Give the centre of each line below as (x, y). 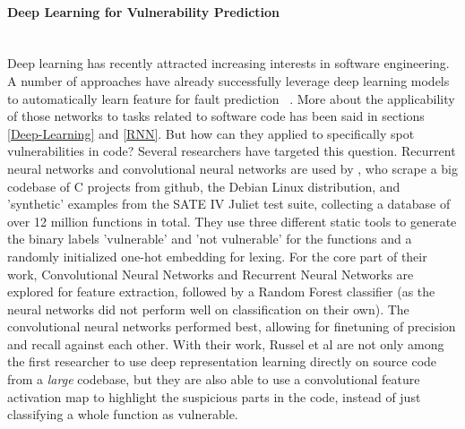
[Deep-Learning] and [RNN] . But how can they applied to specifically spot (211, 133)
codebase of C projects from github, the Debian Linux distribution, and (204, 186)
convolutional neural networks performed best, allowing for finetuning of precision (232, 326)
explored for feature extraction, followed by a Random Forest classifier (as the (221, 292)
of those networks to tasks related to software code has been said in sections (216, 116)
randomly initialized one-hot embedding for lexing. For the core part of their (217, 256)
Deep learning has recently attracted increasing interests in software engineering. (228, 63)
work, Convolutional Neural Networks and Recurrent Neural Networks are (211, 274)
